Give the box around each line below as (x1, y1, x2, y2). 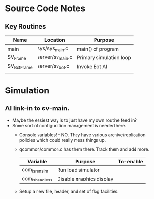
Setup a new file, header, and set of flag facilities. (19, 188, 119, 194)
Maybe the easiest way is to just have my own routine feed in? (12, 117, 137, 123)
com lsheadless (21, 175, 53, 182)
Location (44, 37, 65, 43)
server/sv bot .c (37, 63, 70, 71)
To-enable (117, 158, 143, 164)
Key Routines (5, 22, 46, 31)
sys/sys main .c (37, 45, 69, 53)
